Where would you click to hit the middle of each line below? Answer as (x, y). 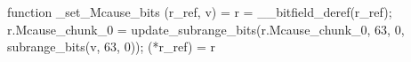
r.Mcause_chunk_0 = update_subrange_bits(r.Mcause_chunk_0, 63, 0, (206, 29)
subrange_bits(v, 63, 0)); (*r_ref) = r (112, 46)
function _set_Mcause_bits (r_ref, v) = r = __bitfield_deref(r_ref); (200, 12)
